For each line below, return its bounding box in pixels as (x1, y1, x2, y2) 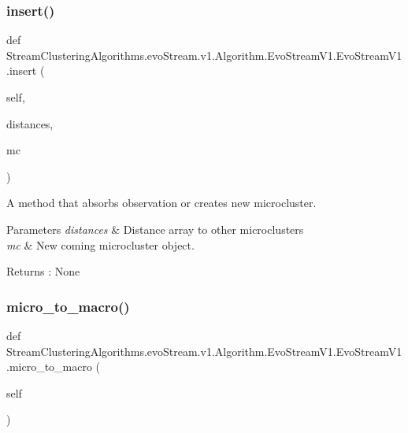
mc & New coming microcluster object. (6, 236, 195, 253)
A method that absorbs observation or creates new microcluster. (6, 194, 317, 211)
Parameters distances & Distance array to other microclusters (6, 220, 304, 237)
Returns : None (6, 263, 80, 279)
